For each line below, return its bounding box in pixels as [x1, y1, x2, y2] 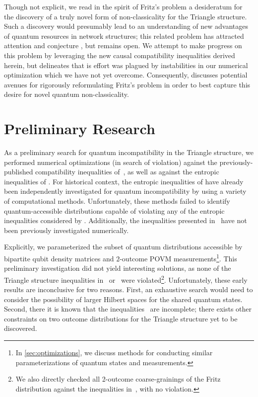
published [4, 166, 33, 177]
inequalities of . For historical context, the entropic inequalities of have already [4, 176, 244, 186]
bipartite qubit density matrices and [4, 253, 114, 263]
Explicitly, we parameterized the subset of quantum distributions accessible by [4, 241, 243, 252]
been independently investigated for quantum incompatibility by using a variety [4, 186, 247, 196]
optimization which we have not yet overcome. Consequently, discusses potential [4, 70, 248, 80]
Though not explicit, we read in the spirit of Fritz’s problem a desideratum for [4, 1, 243, 11]
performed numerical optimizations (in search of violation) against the [4, 157, 217, 167]
